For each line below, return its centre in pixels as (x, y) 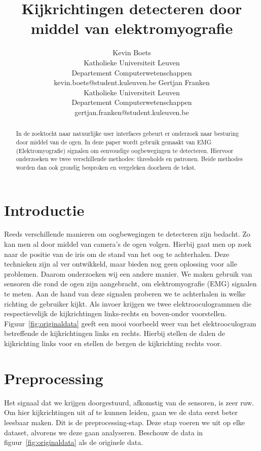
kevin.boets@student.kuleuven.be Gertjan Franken (132, 82)
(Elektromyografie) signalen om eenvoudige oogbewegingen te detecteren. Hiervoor (125, 150)
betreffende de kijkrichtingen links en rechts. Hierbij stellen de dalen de (115, 333)
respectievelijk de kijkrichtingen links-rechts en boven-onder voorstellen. (116, 313)
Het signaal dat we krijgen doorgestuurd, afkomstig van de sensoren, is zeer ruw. (129, 402)
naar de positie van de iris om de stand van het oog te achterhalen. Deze (117, 254)
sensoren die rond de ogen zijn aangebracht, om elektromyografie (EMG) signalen (130, 284)
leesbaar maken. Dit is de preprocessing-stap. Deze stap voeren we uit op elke (124, 422)
